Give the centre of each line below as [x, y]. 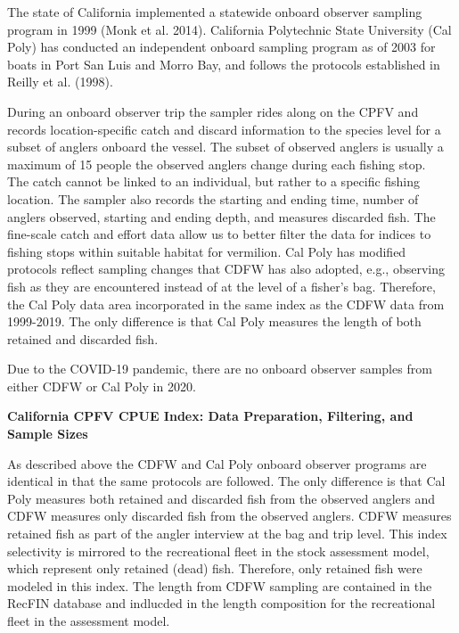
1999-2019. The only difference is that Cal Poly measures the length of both [214, 321]
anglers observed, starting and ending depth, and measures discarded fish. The [221, 216]
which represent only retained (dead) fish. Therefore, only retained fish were [215, 568]
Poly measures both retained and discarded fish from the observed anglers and [221, 498]
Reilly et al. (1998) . [60, 82]
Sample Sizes [48, 434]
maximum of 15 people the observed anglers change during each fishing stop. [217, 164]
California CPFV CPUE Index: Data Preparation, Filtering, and [210, 416]
